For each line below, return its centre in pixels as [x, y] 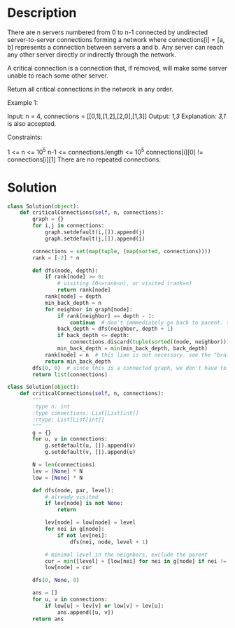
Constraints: [25, 137]
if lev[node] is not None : [84, 504]
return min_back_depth [78, 362]
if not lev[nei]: [83, 535]
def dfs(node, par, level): [73, 490]
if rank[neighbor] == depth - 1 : [106, 316]
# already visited [71, 497]
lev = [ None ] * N [57, 471]
